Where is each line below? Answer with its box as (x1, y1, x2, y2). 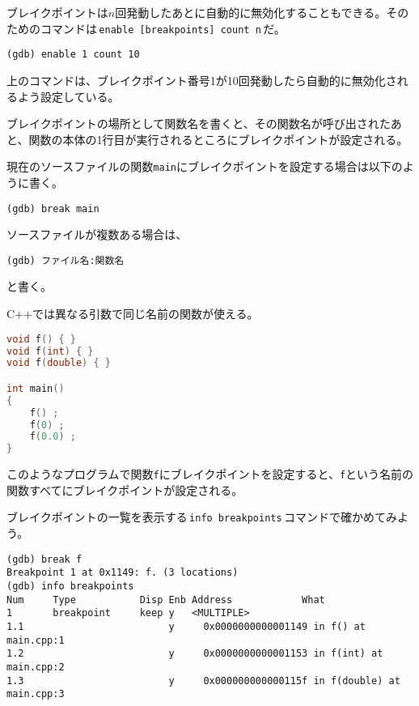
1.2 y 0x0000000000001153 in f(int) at (6, 648, 383, 660)
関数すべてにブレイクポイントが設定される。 (6, 481, 243, 498)
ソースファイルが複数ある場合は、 (6, 226, 188, 243)
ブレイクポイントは (6, 4, 108, 20)
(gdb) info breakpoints (6, 580, 134, 592)
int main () (6, 382, 65, 394)
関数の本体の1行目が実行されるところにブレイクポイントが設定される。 (28, 130, 408, 147)
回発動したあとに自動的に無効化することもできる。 (115, 4, 387, 20)
